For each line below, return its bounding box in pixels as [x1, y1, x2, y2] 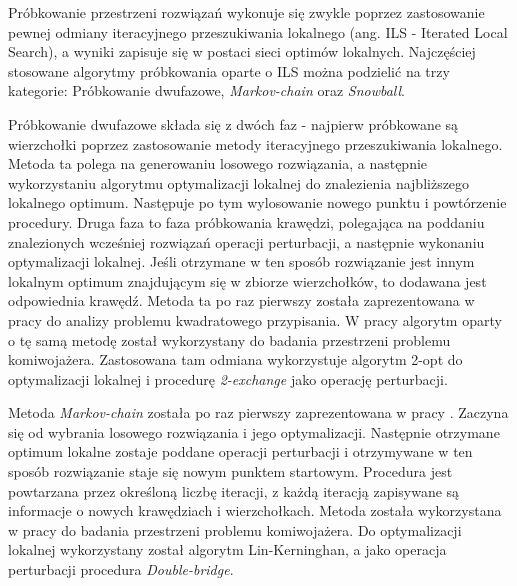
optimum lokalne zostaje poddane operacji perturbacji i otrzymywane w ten [8, 441, 473, 462]
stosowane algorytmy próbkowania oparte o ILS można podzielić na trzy [8, 60, 450, 81]
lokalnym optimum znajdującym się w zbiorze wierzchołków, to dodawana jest [8, 270, 487, 291]
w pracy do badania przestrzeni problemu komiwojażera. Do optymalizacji [8, 519, 462, 540]
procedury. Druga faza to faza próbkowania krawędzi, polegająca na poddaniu [8, 211, 485, 232]
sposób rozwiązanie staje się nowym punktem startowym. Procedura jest [8, 461, 453, 482]
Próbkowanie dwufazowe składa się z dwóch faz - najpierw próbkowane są [8, 113, 459, 134]
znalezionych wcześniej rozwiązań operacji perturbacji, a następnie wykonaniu [8, 231, 485, 252]
